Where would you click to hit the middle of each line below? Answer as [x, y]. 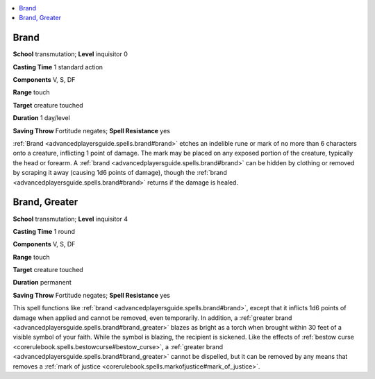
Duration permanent [42, 283]
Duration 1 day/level [42, 118]
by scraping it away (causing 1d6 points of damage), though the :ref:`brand [120, 173]
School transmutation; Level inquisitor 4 [70, 219]
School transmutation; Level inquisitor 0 [70, 54]
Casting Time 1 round [44, 231]
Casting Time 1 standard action [58, 67]
